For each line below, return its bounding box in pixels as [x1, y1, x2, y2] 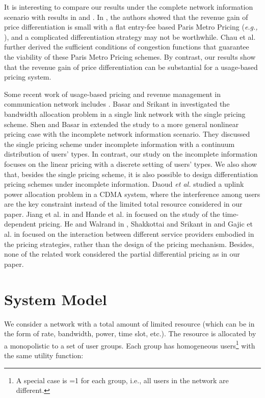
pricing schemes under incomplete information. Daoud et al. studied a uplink [4, 179, 244, 189]
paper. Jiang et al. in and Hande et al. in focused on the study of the [4, 208, 220, 219]
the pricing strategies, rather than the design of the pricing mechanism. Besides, [4, 238, 254, 249]
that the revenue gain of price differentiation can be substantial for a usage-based [4, 61, 258, 72]
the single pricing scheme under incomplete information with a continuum [4, 138, 235, 149]
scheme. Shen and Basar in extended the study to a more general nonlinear [4, 118, 239, 129]
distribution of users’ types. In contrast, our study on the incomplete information [4, 148, 257, 159]
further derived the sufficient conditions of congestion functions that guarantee [4, 41, 249, 52]
